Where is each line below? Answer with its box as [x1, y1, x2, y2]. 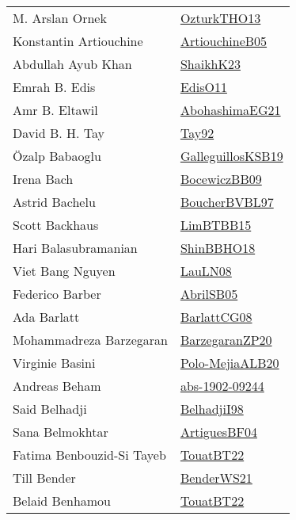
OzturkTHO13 [180, 9, 261, 27]
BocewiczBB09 [180, 170, 262, 188]
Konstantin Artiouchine [13, 32, 143, 50]
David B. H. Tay [13, 124, 105, 142]
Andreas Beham [13, 377, 101, 395]
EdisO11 [180, 78, 227, 96]
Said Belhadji [13, 400, 87, 418]
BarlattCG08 [180, 308, 252, 326]
